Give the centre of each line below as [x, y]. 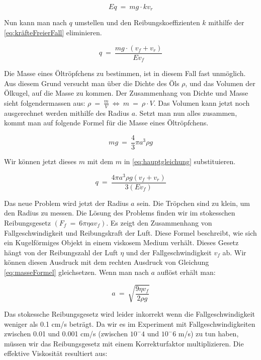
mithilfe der [226, 22]
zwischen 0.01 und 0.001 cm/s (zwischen [66, 334]
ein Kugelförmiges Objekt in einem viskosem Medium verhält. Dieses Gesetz [121, 242]
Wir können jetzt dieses [40, 161]
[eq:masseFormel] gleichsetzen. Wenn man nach [76, 272]
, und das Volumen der [220, 83]
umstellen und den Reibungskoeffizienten [137, 22]
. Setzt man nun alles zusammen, [186, 113]
